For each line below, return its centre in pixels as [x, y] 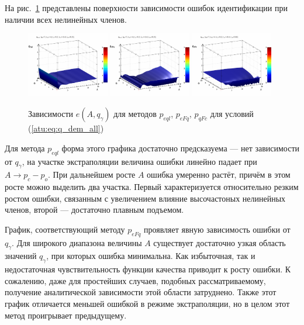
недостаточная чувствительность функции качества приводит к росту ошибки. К [148, 269]
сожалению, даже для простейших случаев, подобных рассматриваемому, [135, 280]
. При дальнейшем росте [92, 174]
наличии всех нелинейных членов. [66, 19]
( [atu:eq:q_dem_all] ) [66, 128]
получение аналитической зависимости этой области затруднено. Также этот [141, 292]
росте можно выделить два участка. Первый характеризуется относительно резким [152, 187]
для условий [232, 114]
